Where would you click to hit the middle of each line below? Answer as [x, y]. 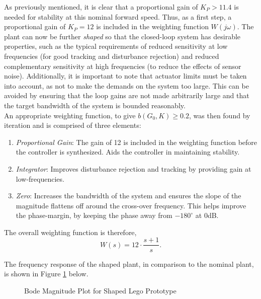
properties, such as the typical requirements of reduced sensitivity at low [116, 46]
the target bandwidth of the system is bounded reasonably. [95, 105]
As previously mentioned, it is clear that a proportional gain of [101, 7]
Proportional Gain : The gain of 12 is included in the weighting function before [137, 142]
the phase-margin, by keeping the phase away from [94, 215]
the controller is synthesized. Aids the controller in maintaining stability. [128, 152]
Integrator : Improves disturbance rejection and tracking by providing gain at [134, 168]
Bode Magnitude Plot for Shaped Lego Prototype [100, 290]
